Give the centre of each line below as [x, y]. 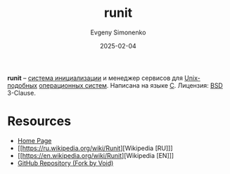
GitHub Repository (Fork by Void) [65, 163]
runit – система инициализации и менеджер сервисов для [95, 78]
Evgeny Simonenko [118, 32]
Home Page [34, 140]
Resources [39, 121]
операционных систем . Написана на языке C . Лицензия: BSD [130, 85]
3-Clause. [22, 93]
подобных [22, 85]
